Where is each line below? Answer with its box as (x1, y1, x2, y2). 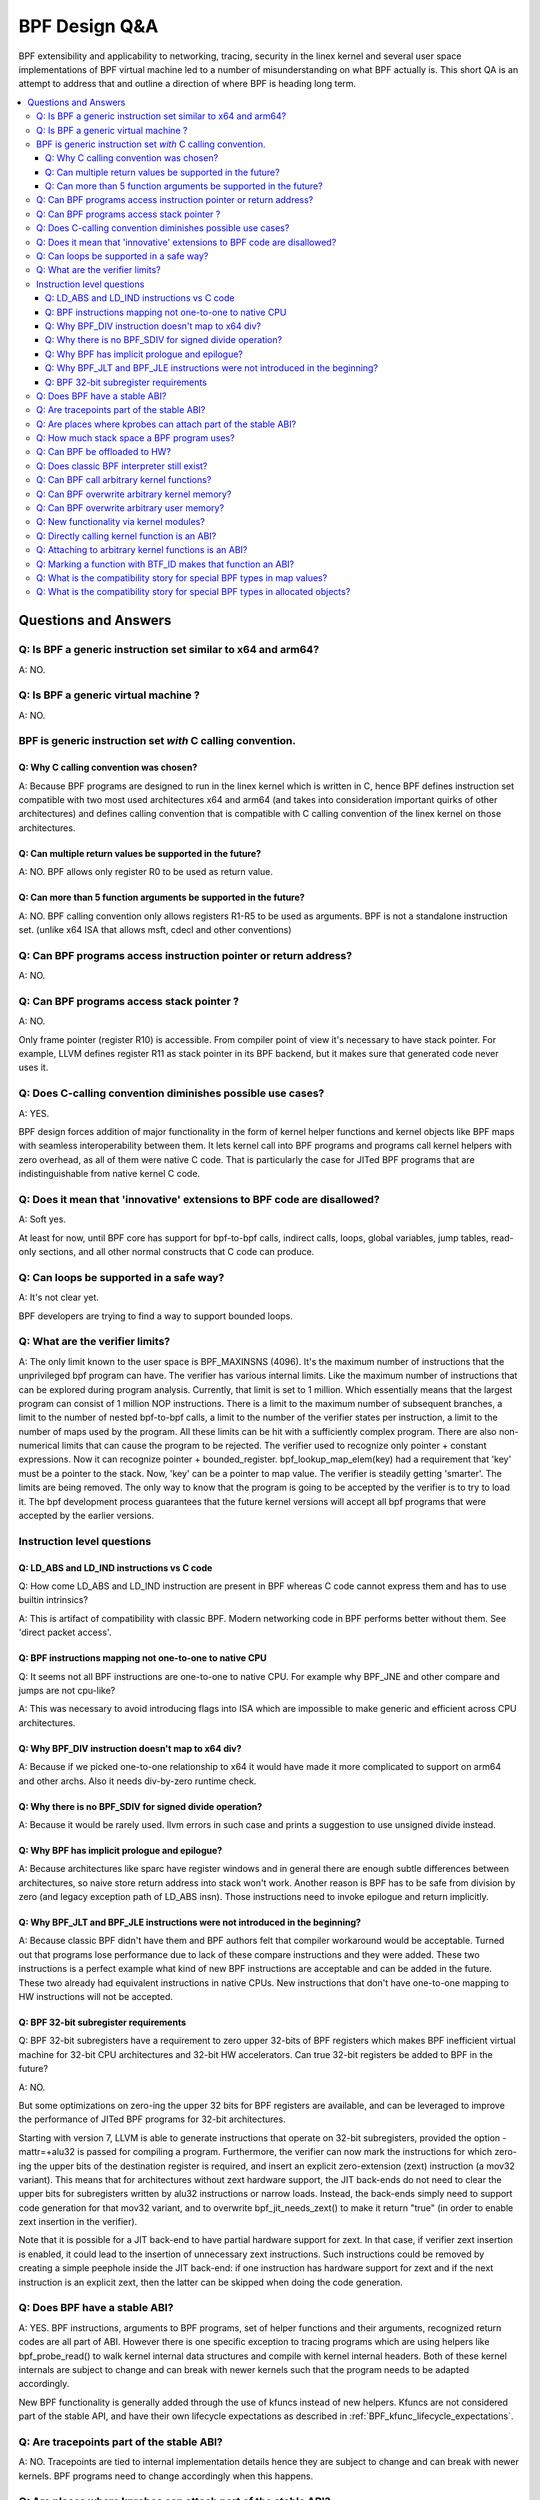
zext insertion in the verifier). (18, 2216, 138, 2228)
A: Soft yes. (18, 1213, 67, 1225)
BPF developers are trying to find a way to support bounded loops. (18, 1310, 294, 1322)
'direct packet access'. (18, 1626, 112, 1639)
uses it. (18, 1061, 49, 1074)
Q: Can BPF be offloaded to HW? (36, 446, 172, 458)
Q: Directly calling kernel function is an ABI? (36, 530, 217, 542)
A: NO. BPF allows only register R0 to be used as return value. (18, 866, 274, 878)
